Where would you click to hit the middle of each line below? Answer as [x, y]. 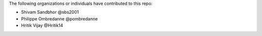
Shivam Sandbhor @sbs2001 [50, 12]
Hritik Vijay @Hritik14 [42, 26]
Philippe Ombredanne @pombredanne [59, 18]
